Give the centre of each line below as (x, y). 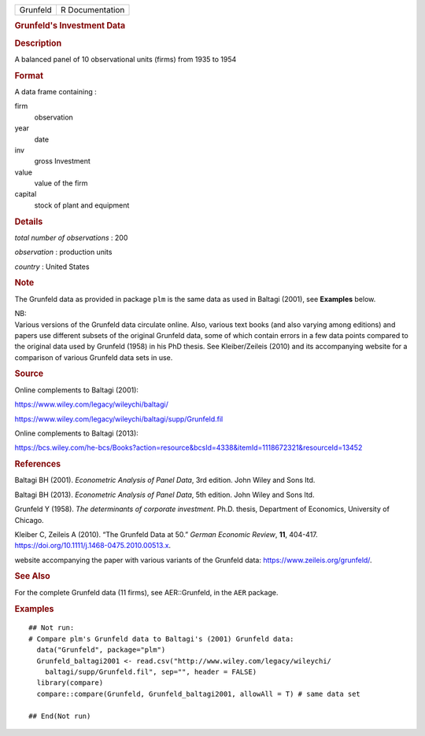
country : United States (52, 267)
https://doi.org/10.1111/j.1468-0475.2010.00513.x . (93, 546)
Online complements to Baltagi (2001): (77, 390)
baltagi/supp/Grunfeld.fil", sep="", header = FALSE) (151, 672)
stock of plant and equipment (82, 205)
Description (38, 43)
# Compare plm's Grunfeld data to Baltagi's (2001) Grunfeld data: (161, 638)
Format (29, 75)
